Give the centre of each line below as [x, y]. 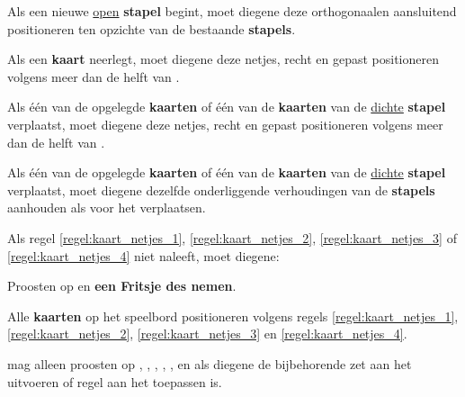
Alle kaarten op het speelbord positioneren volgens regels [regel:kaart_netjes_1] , [233, 316]
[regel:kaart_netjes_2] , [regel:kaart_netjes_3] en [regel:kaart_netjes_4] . [207, 334]
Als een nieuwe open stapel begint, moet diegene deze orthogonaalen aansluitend [232, 11]
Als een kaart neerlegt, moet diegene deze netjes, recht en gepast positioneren [223, 59]
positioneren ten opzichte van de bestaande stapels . [152, 28]
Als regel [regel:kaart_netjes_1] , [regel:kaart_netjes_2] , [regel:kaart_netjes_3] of [232, 237]
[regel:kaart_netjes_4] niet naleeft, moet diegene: [143, 255]
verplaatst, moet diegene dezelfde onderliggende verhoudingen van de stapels [221, 189]
